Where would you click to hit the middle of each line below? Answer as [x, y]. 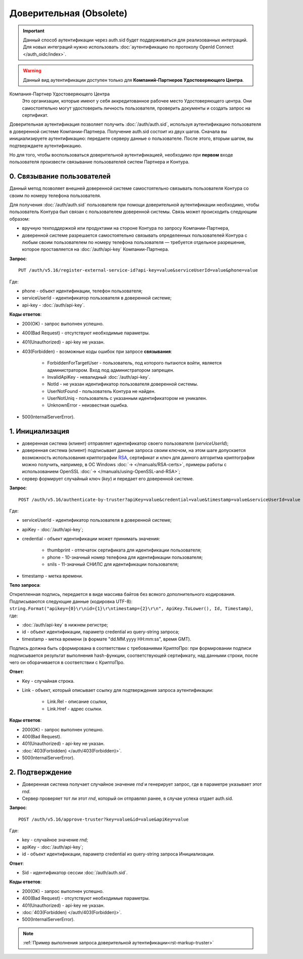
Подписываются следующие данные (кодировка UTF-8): [71, 601]
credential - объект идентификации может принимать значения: [91, 539]
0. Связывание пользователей [60, 176]
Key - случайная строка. [48, 681]
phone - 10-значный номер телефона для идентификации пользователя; [125, 557]
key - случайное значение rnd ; [55, 840]
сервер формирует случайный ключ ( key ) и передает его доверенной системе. [108, 478]
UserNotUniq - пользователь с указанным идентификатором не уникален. [127, 398]
